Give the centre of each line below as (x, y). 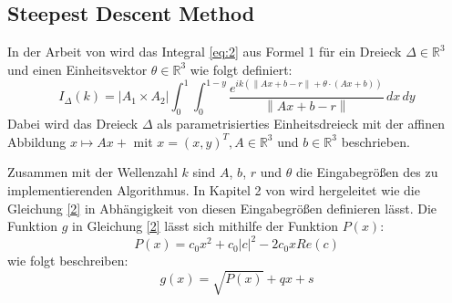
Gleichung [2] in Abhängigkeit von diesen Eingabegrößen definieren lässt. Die (222, 208)
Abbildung (37, 141)
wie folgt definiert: (241, 69)
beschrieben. (375, 141)
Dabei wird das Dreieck (73, 124)
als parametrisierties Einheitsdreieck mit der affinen (301, 124)
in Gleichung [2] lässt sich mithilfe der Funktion (205, 226)
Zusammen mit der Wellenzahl (92, 172)
